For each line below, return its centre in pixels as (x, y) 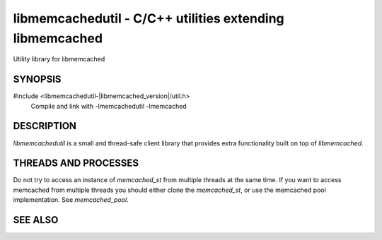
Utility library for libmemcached (59, 59)
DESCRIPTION (45, 126)
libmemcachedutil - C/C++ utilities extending (149, 18)
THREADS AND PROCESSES (76, 163)
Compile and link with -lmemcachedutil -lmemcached (109, 106)
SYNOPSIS (37, 79)
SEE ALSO (36, 220)
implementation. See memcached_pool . (71, 200)
